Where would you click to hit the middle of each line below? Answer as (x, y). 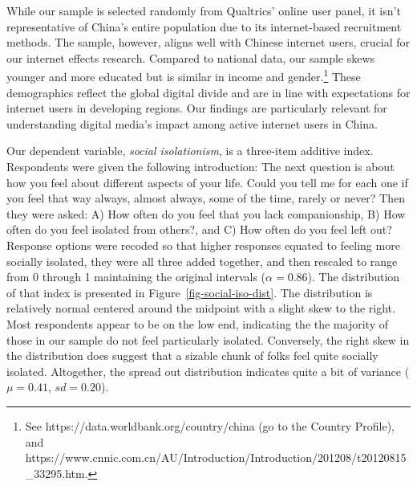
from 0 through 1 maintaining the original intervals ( (136, 277)
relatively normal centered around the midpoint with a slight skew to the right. (201, 308)
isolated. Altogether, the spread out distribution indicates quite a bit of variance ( (208, 371)
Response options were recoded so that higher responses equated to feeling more (203, 245)
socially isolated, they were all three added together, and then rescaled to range (202, 261)
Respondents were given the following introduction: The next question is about (200, 166)
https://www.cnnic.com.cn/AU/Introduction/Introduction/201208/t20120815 (216, 457)
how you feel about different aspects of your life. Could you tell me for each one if (207, 182)
